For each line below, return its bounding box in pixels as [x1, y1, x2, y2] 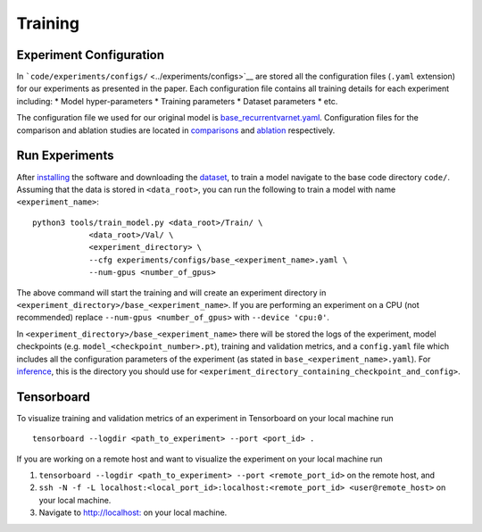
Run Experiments [16, 148, 114, 163]
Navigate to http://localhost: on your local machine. [38, 507, 228, 518]
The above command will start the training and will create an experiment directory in [16, 287, 327, 298]
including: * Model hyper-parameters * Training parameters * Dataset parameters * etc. [16, 96, 338, 106]
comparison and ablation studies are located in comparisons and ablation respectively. [16, 125, 336, 136]
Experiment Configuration [16, 47, 165, 62]
